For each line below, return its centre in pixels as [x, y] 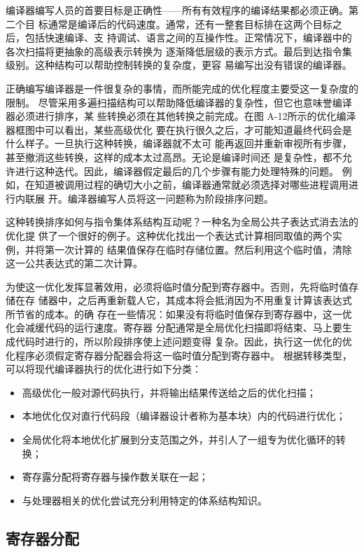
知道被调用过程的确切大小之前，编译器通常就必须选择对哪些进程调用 [191, 185]
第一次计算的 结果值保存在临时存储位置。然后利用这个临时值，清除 [198, 249]
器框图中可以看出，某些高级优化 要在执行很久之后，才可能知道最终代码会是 [179, 129]
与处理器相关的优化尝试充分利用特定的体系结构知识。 [145, 500]
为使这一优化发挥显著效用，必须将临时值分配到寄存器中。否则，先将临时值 [177, 286]
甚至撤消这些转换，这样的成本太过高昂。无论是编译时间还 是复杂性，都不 [174, 157]
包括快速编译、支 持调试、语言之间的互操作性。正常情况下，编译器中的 [188, 37]
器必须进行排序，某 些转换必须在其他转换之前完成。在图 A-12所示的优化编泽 [181, 116]
